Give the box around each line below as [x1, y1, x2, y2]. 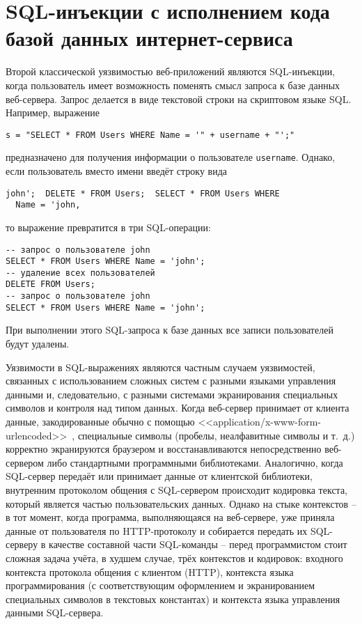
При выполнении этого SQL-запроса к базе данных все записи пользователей [6, 322, 333, 337]
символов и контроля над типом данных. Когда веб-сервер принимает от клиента [6, 400, 349, 415]
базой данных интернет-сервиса [6, 24, 293, 52]
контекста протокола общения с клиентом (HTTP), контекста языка [6, 564, 294, 579]
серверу [6, 537, 38, 552]
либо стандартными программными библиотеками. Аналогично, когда [47, 455, 343, 469]
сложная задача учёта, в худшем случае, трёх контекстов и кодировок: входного [6, 550, 343, 565]
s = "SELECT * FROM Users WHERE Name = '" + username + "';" [6, 130, 295, 140]
